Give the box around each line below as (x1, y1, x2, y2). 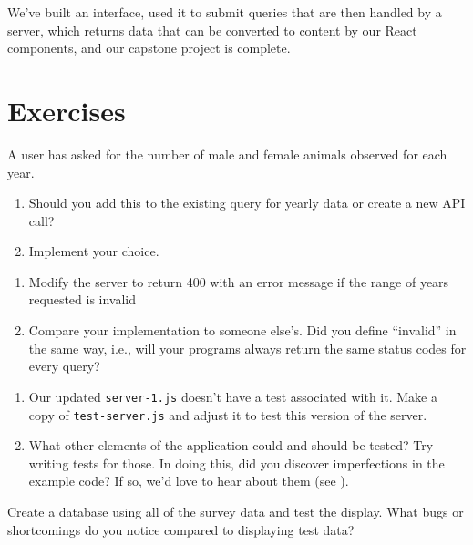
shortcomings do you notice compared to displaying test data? (7, 519, 355, 539)
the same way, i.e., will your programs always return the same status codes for (28, 338, 467, 357)
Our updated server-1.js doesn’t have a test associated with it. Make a (28, 386, 437, 406)
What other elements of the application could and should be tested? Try (28, 436, 434, 455)
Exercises (7, 91, 126, 129)
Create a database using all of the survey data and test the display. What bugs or (7, 501, 464, 520)
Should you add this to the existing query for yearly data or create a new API (28, 193, 466, 212)
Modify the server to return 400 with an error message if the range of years (28, 272, 449, 291)
